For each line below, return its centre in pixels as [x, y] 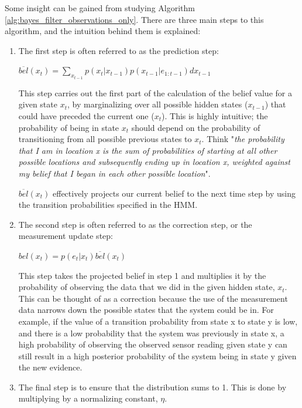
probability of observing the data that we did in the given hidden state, [147, 287]
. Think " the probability [243, 139]
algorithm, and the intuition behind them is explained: [103, 31]
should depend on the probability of [196, 127]
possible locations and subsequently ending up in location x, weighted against [154, 162]
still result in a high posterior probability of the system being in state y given [157, 355]
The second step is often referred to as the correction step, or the [135, 224]
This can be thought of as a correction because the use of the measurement [153, 298]
